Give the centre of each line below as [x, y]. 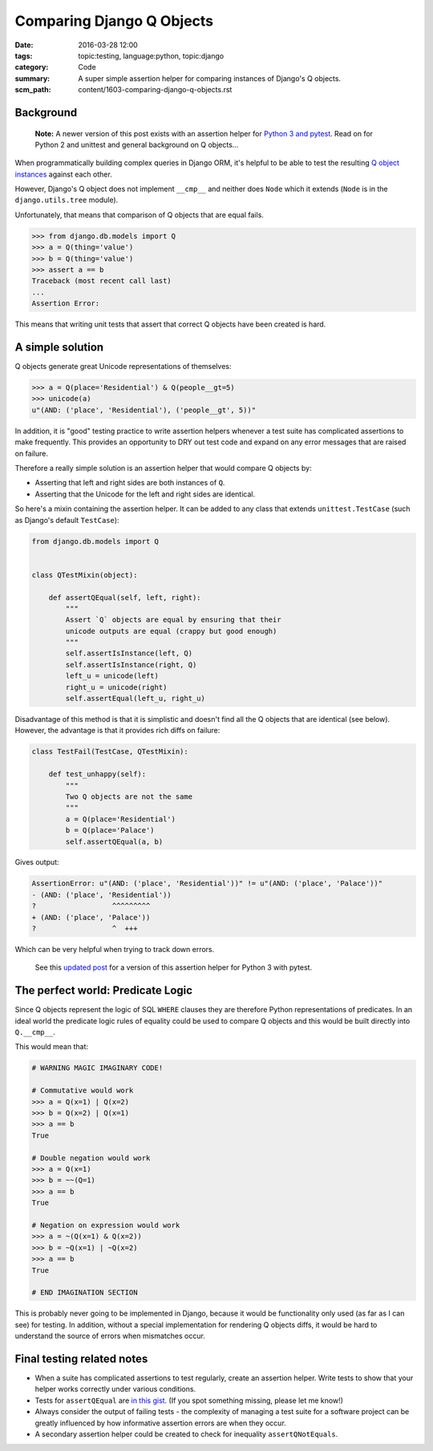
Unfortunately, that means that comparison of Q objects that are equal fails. [140, 215]
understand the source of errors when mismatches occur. [110, 1336]
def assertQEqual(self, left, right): [125, 597]
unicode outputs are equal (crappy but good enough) [171, 631]
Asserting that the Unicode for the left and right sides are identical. [145, 494]
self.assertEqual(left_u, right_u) [136, 699]
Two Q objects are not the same [129, 796]
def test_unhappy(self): [97, 774]
